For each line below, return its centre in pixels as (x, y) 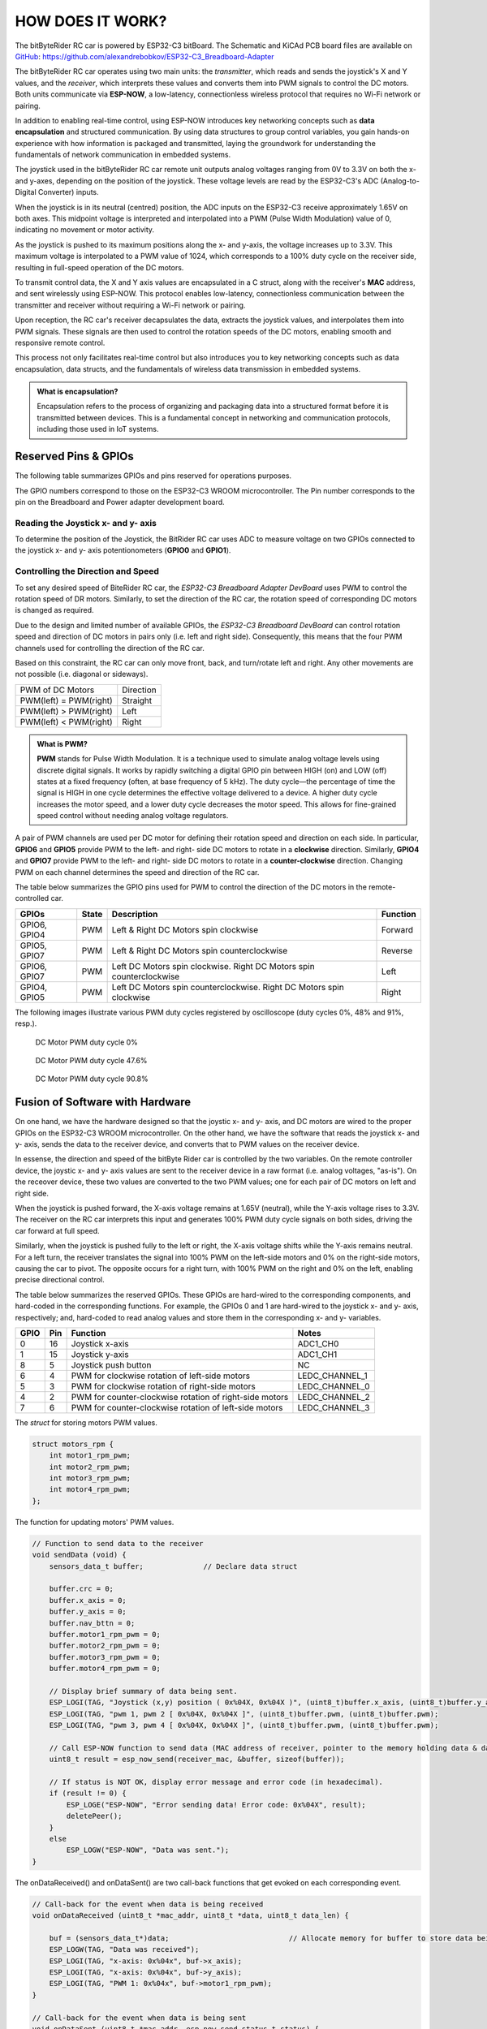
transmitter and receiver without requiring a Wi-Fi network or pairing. (130, 305)
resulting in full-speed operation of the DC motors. (99, 267)
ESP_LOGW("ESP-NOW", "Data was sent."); (148, 1850)
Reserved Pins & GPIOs (74, 457)
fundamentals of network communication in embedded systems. (123, 155)
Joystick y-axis (100, 1354)
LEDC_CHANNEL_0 (334, 1386)
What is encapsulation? (78, 392)
